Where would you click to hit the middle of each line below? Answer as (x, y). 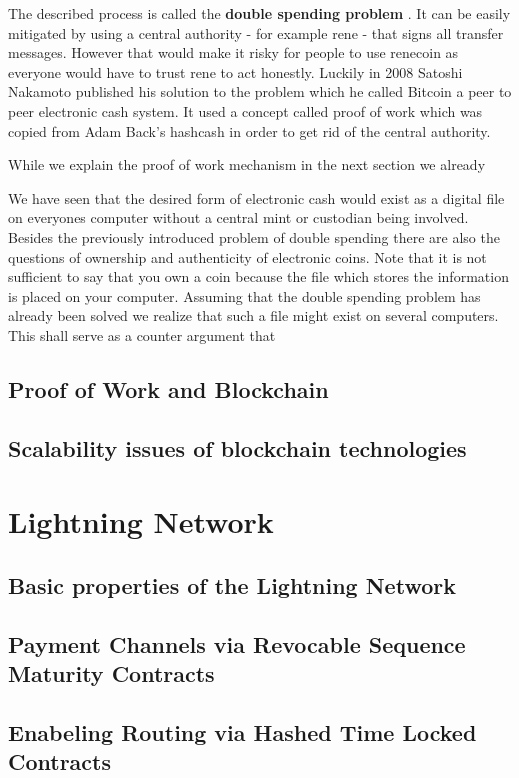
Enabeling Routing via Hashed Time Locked (242, 731)
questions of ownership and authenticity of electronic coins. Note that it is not (247, 256)
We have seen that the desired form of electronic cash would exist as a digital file (256, 197)
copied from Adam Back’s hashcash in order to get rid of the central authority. (249, 130)
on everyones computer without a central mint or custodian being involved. (238, 217)
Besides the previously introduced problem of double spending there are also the (254, 236)
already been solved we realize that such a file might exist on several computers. (253, 315)
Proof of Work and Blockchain (168, 388)
